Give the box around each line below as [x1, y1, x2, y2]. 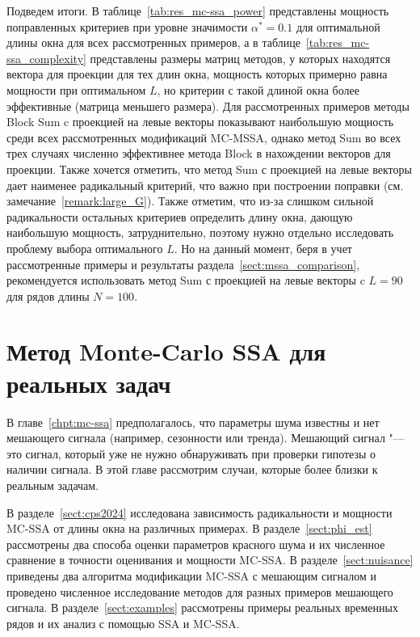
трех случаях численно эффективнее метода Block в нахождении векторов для [6, 145, 391, 162]
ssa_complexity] [6, 49, 86, 66]
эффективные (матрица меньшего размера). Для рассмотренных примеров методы [6, 97, 409, 114]
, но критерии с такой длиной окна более [157, 81, 359, 98]
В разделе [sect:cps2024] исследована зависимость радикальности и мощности [6, 504, 393, 521]
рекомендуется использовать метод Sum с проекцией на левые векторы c [6, 272, 365, 289]
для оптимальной [296, 18, 380, 35]
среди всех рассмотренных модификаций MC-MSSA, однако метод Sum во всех [6, 129, 401, 146]
